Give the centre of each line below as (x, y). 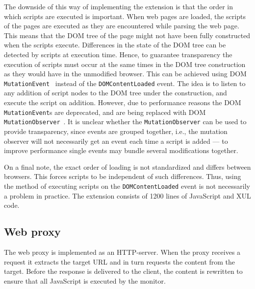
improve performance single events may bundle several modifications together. (121, 150)
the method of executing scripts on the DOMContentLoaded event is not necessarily (127, 186)
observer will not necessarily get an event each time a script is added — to (116, 141)
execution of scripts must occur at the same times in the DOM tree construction (125, 64)
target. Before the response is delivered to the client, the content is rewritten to (123, 271)
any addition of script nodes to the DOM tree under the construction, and (115, 93)
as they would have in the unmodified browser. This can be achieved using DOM (125, 74)
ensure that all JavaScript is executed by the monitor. (85, 280)
